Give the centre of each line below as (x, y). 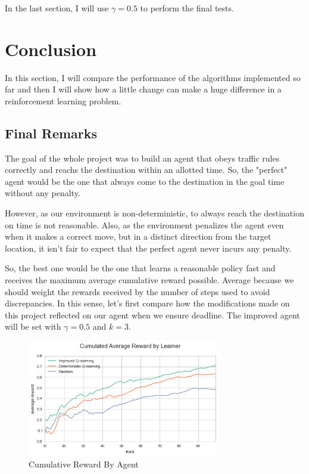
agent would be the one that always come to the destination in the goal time (145, 181)
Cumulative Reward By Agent (84, 464)
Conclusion (51, 49)
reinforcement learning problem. (63, 100)
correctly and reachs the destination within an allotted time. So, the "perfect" (146, 170)
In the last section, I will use (57, 8)
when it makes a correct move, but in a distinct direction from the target (138, 236)
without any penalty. (43, 193)
